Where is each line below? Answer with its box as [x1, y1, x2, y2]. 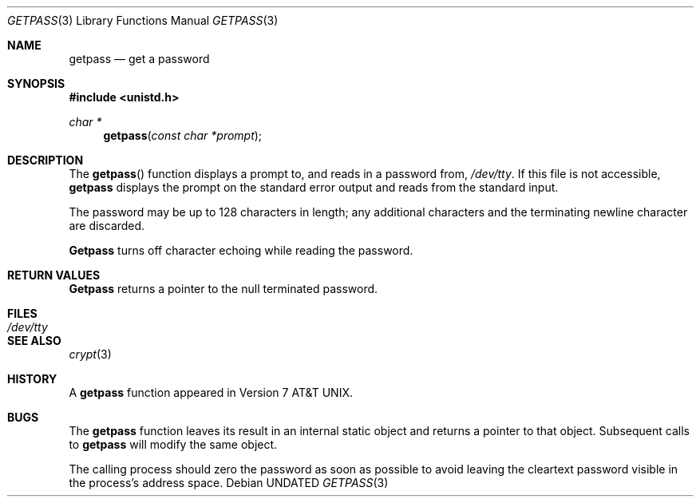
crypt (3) [69, 347, 112, 361]
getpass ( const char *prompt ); [103, 129, 263, 142]
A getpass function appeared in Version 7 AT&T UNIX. [69, 386, 353, 399]
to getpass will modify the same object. [69, 438, 278, 451]
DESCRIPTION [7, 153, 84, 167]
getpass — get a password [69, 52, 210, 65]
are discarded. [69, 219, 145, 232]
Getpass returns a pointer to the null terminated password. [69, 282, 378, 295]
